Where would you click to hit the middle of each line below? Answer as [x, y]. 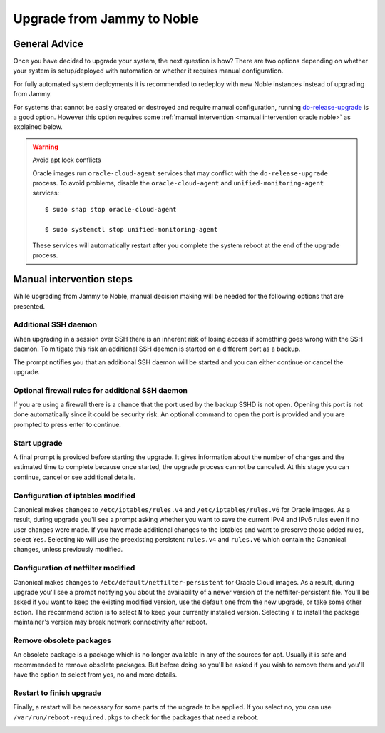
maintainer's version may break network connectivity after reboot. [110, 622]
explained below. [38, 127]
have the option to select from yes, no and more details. [95, 675]
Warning [45, 147]
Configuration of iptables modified [74, 496]
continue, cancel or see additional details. [74, 477]
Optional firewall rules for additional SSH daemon [101, 390]
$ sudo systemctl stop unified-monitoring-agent [132, 229]
